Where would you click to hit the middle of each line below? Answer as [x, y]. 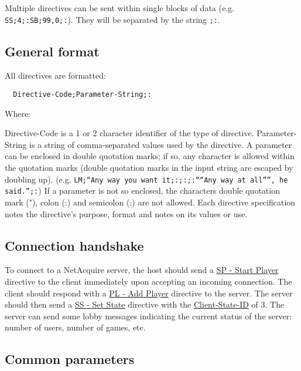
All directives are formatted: [55, 75]
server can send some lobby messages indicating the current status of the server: [148, 316]
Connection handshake [74, 245]
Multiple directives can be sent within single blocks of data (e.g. [119, 8]
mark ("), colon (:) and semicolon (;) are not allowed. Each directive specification [150, 202]
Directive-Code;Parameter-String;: [82, 95]
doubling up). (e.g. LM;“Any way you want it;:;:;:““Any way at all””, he [146, 179]
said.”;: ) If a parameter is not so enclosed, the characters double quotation [142, 190]
